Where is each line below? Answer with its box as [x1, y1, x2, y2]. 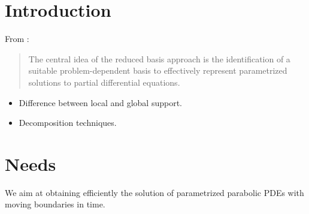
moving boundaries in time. [5, 198, 105, 210]
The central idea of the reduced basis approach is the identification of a [28, 52, 290, 65]
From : [5, 32, 29, 45]
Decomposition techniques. [19, 116, 117, 129]
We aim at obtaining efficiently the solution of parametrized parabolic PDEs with [5, 186, 304, 198]
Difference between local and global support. [19, 96, 182, 108]
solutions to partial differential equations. [28, 76, 180, 88]
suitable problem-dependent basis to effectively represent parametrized [28, 64, 287, 77]
